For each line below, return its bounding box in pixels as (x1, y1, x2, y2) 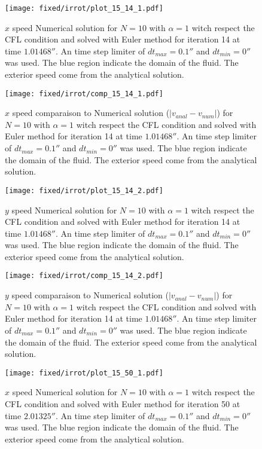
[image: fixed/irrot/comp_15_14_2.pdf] (5, 271, 163, 280)
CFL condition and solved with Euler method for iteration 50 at (5, 397, 240, 410)
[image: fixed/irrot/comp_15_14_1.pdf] (5, 89, 163, 98)
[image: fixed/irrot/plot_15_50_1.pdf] (5, 368, 163, 377)
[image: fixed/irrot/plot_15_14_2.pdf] (5, 186, 163, 195)
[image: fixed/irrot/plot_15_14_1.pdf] (5, 4, 163, 13)
